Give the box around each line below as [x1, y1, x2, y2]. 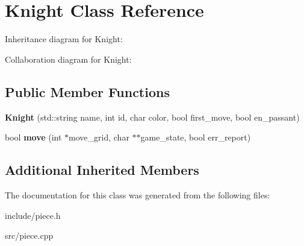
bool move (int [5, 131, 62, 143]
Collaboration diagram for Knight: [5, 52, 132, 65]
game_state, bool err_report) [140, 131, 251, 143]
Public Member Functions [5, 82, 170, 101]
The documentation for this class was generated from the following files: [5, 188, 270, 201]
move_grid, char [69, 131, 129, 143]
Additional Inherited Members [5, 160, 199, 179]
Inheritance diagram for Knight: [5, 33, 123, 45]
